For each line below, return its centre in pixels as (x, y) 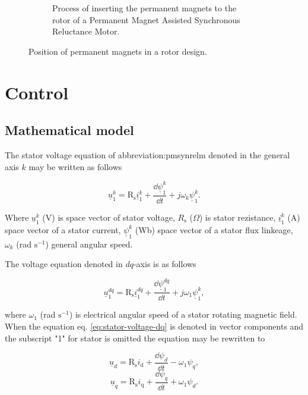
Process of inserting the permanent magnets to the (145, 8)
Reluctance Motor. (86, 31)
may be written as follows (75, 166)
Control (37, 92)
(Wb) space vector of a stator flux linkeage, (214, 229)
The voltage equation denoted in (64, 264)
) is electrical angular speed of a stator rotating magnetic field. (183, 314)
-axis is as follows (165, 264)
